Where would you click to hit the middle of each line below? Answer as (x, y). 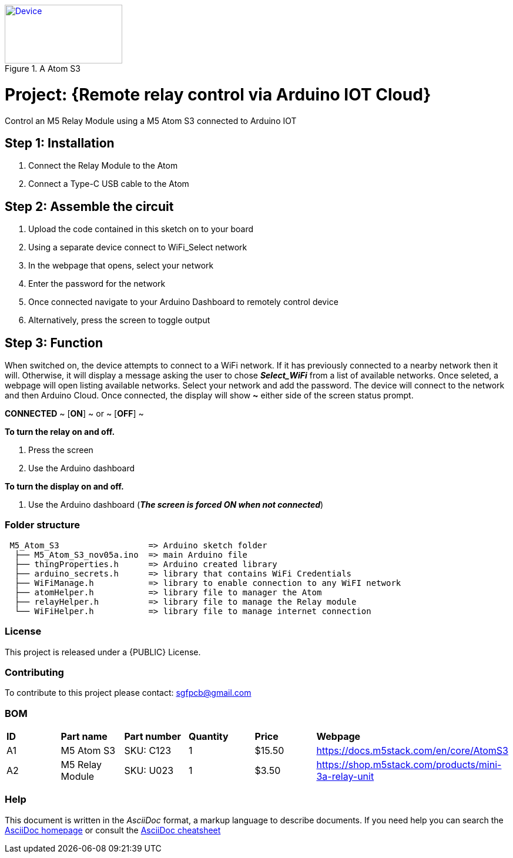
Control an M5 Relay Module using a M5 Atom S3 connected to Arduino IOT (151, 120)
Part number (152, 737)
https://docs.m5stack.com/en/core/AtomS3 (412, 751)
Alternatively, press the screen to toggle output (119, 320)
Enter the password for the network (97, 284)
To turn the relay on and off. (60, 432)
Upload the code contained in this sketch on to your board (141, 229)
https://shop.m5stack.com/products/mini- (409, 765)
